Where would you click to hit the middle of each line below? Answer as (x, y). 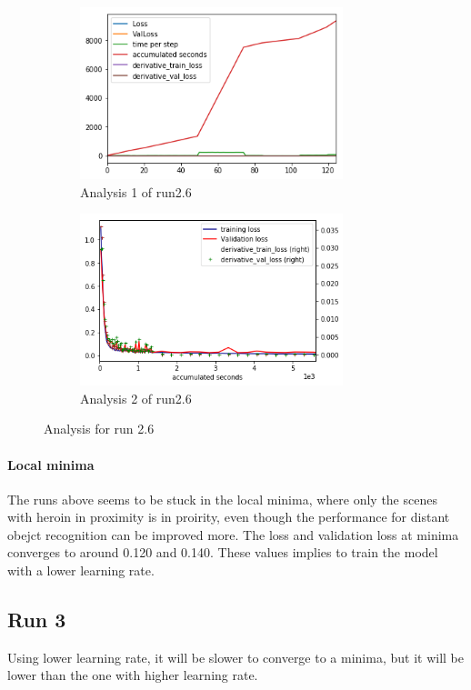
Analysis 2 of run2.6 (136, 398)
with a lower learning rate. (81, 570)
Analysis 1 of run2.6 (136, 191)
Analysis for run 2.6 (99, 429)
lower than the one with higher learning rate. (133, 675)
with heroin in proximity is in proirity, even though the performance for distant (229, 517)
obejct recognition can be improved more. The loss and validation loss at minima (233, 534)
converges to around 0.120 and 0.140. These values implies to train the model (223, 552)
